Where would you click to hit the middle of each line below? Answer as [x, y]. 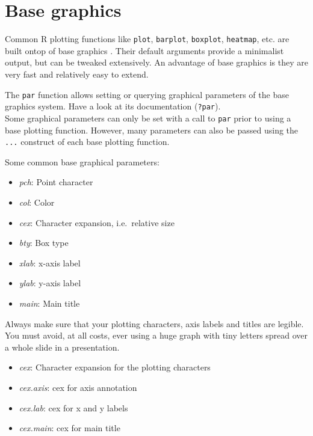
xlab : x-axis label [50, 263]
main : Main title [49, 303]
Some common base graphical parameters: [82, 161]
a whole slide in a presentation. [62, 347]
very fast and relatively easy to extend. [77, 74]
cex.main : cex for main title [70, 428]
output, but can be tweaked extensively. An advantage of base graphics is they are [156, 62]
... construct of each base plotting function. [87, 142]
